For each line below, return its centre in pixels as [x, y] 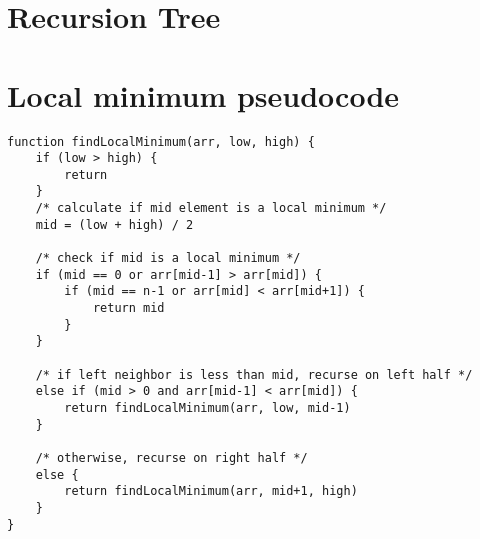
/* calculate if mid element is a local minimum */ [211, 208]
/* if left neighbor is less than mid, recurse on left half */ [254, 374]
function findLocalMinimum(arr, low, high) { [161, 141]
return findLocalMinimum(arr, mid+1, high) [211, 491]
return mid [128, 308]
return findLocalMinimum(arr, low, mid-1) [207, 408]
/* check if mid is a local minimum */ [168, 258]
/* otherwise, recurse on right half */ [171, 457]
